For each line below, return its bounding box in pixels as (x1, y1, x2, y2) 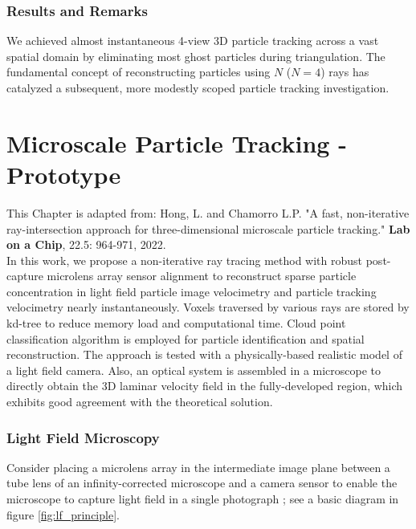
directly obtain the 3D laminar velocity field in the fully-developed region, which (6, 377, 403, 394)
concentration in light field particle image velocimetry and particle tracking (6, 283, 377, 299)
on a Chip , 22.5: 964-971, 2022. (6, 236, 166, 253)
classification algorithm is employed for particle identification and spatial (6, 330, 365, 347)
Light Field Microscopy (6, 427, 160, 447)
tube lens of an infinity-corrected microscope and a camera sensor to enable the (6, 474, 398, 491)
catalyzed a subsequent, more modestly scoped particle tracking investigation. (6, 79, 389, 96)
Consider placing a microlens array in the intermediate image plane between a (6, 458, 390, 475)
